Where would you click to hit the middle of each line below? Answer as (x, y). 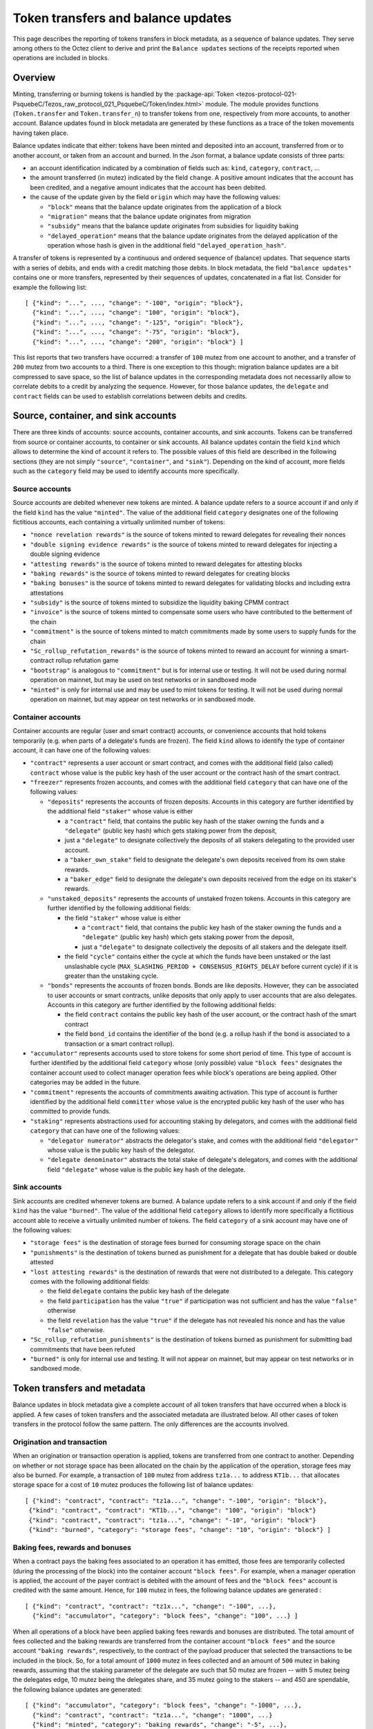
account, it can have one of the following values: (82, 750)
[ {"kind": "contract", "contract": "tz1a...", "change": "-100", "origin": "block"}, (176, 1500)
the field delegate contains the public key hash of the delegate (138, 1291)
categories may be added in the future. (86, 1082)
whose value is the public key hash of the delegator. (122, 1150)
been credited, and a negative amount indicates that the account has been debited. (149, 187)
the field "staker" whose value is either (123, 918)
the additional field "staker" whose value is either (120, 811)
